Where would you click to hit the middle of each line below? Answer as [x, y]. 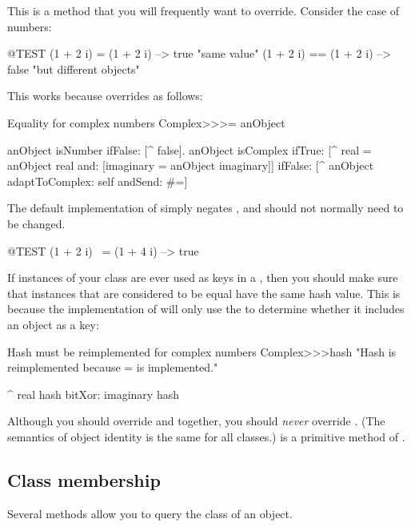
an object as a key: [53, 324]
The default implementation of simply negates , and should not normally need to [205, 208]
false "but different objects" [74, 68]
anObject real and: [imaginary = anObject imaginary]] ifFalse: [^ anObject [191, 165]
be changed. [36, 223]
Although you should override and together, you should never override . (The [196, 421]
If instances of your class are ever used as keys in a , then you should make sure [203, 278]
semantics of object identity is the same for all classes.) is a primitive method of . [206, 436]
